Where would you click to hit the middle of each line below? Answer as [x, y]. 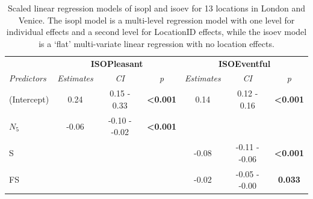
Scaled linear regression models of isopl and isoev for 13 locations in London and [156, 8]
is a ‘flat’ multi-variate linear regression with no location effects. [156, 43]
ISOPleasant [117, 63]
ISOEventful [244, 63]
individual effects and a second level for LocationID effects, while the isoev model [156, 32]
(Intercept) [29, 99]
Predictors [28, 78]
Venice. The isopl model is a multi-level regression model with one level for [156, 20]
